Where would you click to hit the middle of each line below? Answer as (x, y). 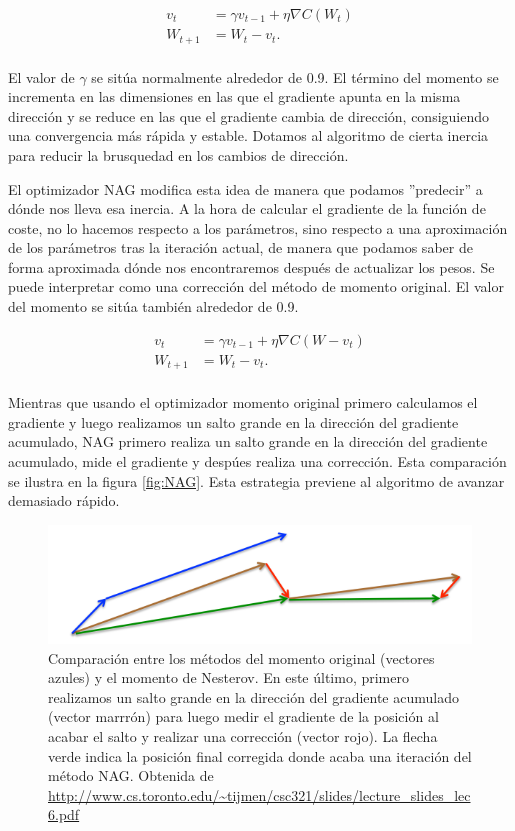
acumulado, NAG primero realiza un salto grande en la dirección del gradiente (248, 441)
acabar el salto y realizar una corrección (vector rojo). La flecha (243, 736)
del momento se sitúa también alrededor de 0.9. (153, 306)
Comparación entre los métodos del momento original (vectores (241, 657)
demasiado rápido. (64, 500)
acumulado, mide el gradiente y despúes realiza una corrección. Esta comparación (257, 461)
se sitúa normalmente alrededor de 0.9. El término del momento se (295, 76)
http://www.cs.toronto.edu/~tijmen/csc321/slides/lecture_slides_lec (259, 794)
